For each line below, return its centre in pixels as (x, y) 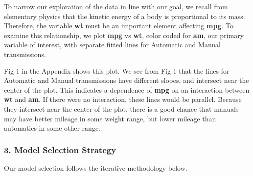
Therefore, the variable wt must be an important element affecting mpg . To (119, 26)
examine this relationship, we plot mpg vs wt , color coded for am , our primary (124, 35)
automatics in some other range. (52, 128)
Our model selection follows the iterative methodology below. (96, 167)
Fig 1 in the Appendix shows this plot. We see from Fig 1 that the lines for (117, 70)
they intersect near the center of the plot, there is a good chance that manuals (121, 108)
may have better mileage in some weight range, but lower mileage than (110, 118)
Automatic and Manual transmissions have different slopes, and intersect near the (126, 80)
